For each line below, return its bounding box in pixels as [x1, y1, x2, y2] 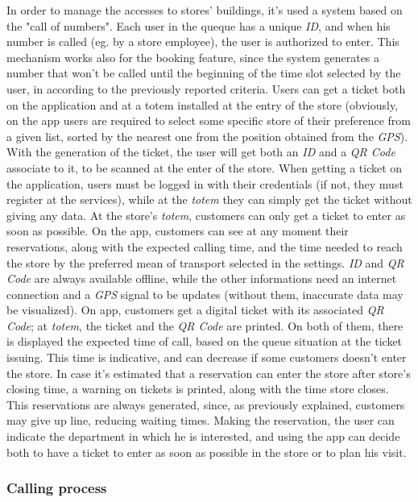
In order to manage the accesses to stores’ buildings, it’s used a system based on [6, 2, 403, 18]
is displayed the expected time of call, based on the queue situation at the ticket [6, 333, 403, 350]
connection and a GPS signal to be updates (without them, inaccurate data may [6, 285, 404, 302]
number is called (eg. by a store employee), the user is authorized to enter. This [6, 33, 399, 50]
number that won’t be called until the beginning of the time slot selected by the [6, 64, 401, 81]
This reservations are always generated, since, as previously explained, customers [6, 396, 405, 413]
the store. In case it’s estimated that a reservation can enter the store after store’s [6, 364, 411, 381]
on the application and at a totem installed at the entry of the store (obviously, [6, 96, 399, 113]
